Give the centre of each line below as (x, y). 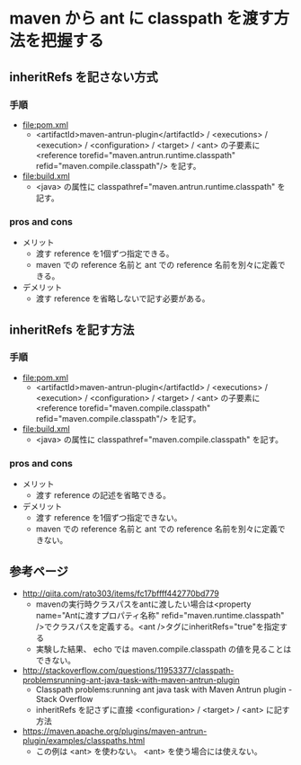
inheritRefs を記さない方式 (84, 77)
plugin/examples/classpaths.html (84, 740)
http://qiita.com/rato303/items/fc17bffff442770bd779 (121, 593)
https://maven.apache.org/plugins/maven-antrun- (115, 731)
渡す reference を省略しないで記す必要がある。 (123, 298)
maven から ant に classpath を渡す (142, 18)
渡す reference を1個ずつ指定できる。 (105, 254)
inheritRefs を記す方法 (72, 329)
